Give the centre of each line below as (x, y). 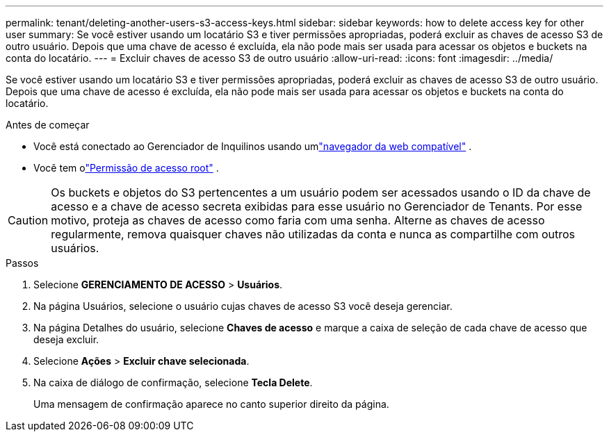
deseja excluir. (66, 339)
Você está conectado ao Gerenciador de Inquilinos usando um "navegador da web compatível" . (253, 146)
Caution (28, 220)
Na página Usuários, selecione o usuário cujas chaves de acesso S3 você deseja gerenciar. (243, 306)
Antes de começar (48, 125)
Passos (22, 263)
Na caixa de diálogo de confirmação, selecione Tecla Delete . (173, 382)
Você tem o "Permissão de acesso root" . (126, 168)
